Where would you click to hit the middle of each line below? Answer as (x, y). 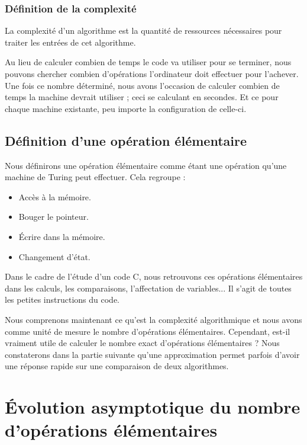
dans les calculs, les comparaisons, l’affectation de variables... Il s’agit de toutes (148, 288)
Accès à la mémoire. (55, 196)
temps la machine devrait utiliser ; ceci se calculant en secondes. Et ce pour (142, 97)
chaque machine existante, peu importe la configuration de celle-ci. (126, 108)
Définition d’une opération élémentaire (126, 140)
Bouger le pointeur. (54, 217)
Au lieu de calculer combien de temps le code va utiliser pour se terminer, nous (148, 62)
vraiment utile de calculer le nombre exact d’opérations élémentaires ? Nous (142, 343)
